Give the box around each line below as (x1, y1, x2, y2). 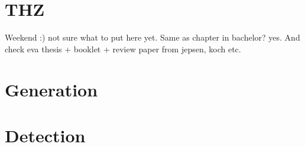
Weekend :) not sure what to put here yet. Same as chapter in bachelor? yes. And (5, 31, 300, 44)
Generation (5, 77, 98, 101)
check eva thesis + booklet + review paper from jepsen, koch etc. (5, 42, 241, 55)
